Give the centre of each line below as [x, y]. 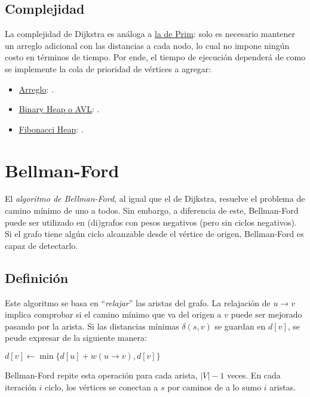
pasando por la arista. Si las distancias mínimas [92, 326]
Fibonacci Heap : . [51, 129]
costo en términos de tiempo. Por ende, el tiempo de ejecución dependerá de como [155, 57]
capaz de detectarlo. [42, 245]
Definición [37, 277]
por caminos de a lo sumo [214, 387]
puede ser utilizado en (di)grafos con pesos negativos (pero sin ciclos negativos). [151, 222]
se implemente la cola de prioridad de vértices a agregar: [108, 68]
